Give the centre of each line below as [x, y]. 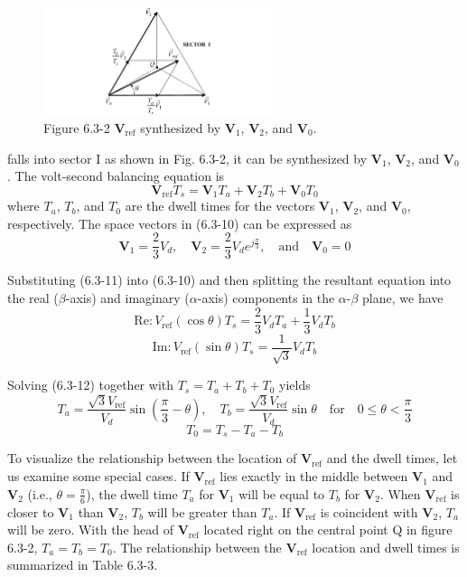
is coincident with [369, 511]
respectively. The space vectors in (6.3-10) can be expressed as [180, 223]
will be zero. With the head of [90, 530]
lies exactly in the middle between [314, 476]
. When [400, 493]
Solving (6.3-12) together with [91, 385]
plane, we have [403, 298]
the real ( [33, 298]
